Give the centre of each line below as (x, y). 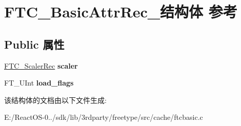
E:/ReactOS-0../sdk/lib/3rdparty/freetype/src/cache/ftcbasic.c (104, 117)
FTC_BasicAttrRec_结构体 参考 (121, 12)
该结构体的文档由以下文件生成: (55, 100)
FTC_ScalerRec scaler (41, 65)
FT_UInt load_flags (39, 83)
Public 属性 (34, 44)
